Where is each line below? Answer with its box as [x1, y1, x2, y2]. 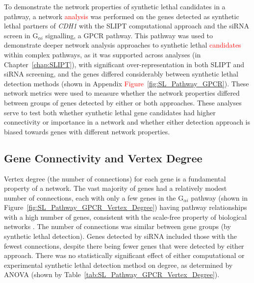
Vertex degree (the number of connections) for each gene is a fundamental [4, 173, 226, 183]
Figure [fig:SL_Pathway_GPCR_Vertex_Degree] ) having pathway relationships [4, 202, 247, 212]
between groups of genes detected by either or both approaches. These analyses [4, 97, 242, 107]
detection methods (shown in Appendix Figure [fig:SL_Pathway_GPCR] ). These [4, 78, 249, 88]
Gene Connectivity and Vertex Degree [4, 150, 203, 165]
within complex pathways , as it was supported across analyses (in [4, 49, 201, 59]
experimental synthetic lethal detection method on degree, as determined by [4, 259, 233, 270]
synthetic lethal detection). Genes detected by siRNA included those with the [4, 231, 237, 241]
